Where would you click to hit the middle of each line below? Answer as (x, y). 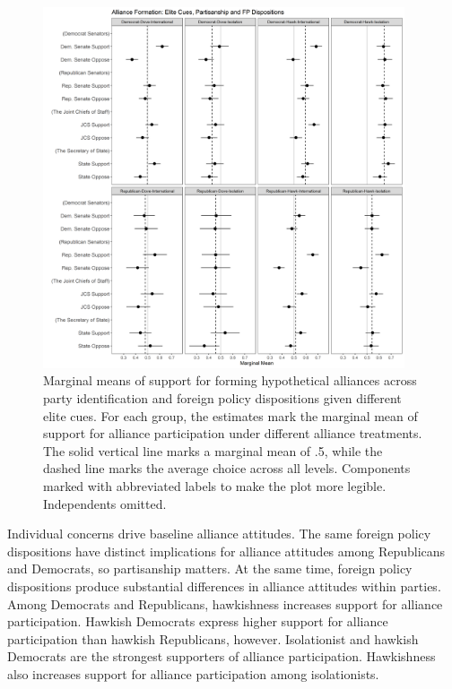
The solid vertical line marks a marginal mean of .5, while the (213, 450)
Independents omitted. (105, 503)
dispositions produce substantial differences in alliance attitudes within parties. (224, 586)
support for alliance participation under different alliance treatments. (233, 433)
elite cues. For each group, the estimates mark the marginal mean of (230, 415)
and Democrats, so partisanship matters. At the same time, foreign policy (210, 568)
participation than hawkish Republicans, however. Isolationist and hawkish (213, 638)
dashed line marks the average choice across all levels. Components (227, 468)
